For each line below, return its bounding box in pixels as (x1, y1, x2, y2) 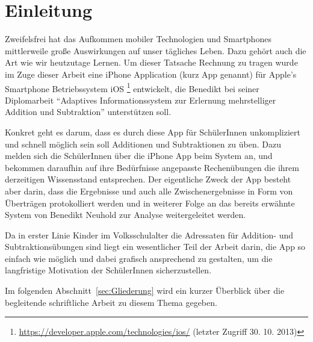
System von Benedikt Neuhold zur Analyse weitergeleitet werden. (5, 208, 246, 221)
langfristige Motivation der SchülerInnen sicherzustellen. (5, 264, 212, 276)
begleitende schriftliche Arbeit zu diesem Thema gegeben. (5, 296, 217, 308)
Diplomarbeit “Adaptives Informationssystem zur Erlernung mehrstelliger (5, 93, 276, 106)
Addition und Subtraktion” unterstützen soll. (5, 105, 172, 118)
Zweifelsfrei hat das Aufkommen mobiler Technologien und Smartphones (5, 33, 271, 45)
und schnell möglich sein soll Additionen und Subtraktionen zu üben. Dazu (5, 137, 282, 150)
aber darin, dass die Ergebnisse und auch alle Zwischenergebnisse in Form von (5, 184, 293, 197)
